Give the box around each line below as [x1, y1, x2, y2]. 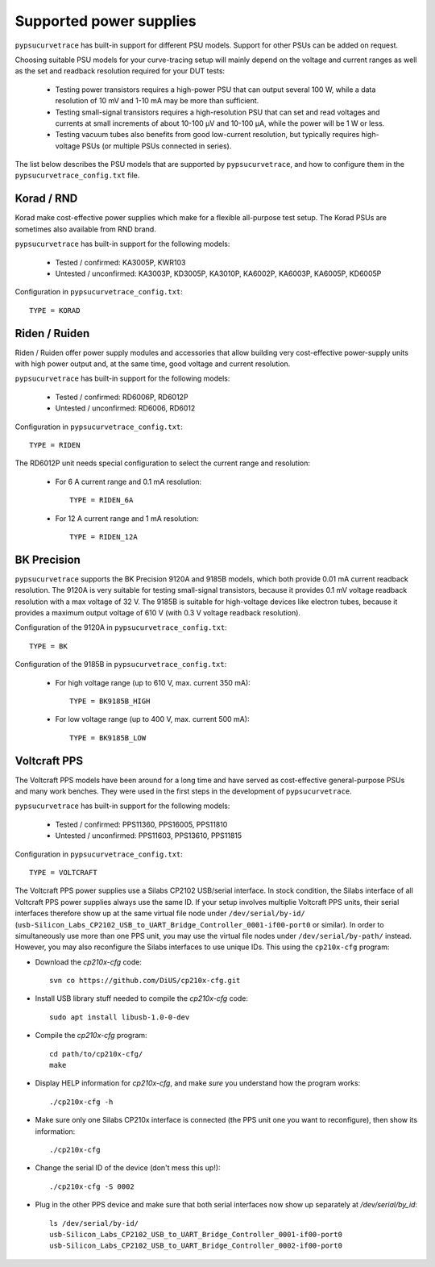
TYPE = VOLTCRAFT [29, 868, 97, 877]
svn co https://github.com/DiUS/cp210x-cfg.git [49, 976, 241, 986]
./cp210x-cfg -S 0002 [49, 1182, 135, 1191]
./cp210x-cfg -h [49, 1097, 114, 1107]
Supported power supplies [14, 12, 197, 30]
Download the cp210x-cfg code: [35, 957, 143, 967]
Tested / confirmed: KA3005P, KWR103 [55, 257, 186, 267]
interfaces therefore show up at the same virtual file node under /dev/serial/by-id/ [14, 908, 305, 919]
